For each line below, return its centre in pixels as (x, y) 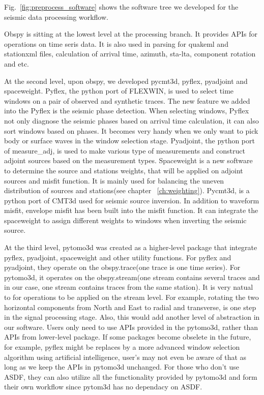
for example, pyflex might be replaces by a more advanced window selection (122, 347)
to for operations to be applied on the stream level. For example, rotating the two (131, 297)
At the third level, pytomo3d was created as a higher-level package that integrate (131, 247)
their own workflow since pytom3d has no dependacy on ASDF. (103, 387)
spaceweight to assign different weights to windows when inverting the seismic (125, 220)
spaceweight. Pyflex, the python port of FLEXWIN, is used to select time (119, 91)
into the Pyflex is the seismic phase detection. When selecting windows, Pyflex (127, 111)
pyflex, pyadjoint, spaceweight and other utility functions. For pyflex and (118, 257)
